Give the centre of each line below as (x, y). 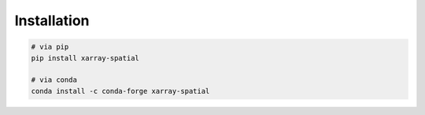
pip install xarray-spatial (85, 58)
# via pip (50, 47)
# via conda (54, 80)
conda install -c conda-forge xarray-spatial (120, 91)
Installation (52, 20)
